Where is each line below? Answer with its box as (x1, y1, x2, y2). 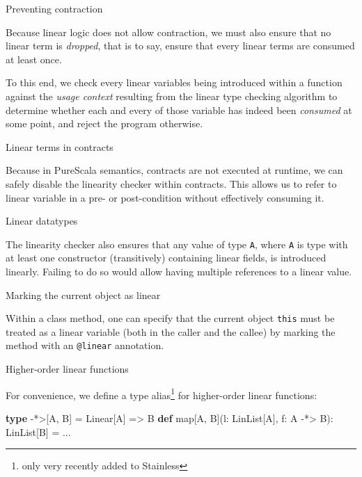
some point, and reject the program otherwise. (6, 116, 203, 131)
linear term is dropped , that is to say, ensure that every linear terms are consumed (6, 38, 355, 53)
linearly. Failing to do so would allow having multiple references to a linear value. (6, 264, 352, 278)
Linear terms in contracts (6, 139, 113, 154)
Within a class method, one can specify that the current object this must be (6, 311, 335, 325)
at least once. (6, 51, 62, 66)
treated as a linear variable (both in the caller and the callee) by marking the (6, 324, 336, 339)
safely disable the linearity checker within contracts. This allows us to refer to (6, 176, 337, 191)
